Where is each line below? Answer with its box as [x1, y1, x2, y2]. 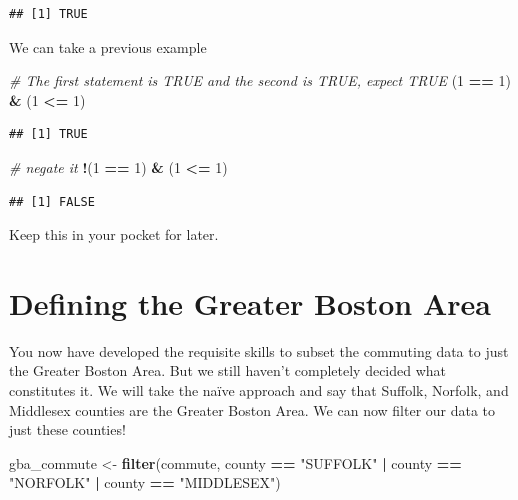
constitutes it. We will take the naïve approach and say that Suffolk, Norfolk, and [9, 380, 509, 401]
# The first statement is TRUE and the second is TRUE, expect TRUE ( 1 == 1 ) [9, 70, 511, 91]
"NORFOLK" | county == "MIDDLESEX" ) [9, 472, 281, 493]
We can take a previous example [9, 36, 207, 57]
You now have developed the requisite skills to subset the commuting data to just [9, 340, 509, 361]
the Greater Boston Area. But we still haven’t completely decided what [9, 360, 447, 381]
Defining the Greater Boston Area [9, 282, 491, 323]
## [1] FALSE [9, 194, 95, 209]
